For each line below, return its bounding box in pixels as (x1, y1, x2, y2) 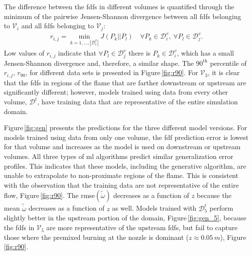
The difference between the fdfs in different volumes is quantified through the (4, 1, 234, 11)
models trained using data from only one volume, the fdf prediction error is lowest (4, 132, 249, 142)
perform (209, 203, 234, 213)
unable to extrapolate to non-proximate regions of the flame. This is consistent (4, 170, 238, 180)
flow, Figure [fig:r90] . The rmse (4, 190, 95, 200)
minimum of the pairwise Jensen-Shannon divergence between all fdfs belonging (4, 11, 241, 21)
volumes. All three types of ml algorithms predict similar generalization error (4, 151, 234, 161)
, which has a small (177, 48, 234, 58)
